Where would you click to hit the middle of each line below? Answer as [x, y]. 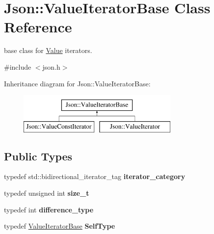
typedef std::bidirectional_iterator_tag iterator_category [95, 176]
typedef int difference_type [49, 209]
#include [18, 66]
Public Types [38, 156]
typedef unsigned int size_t [47, 193]
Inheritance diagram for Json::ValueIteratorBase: [77, 83]
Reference [38, 27]
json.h [51, 66]
